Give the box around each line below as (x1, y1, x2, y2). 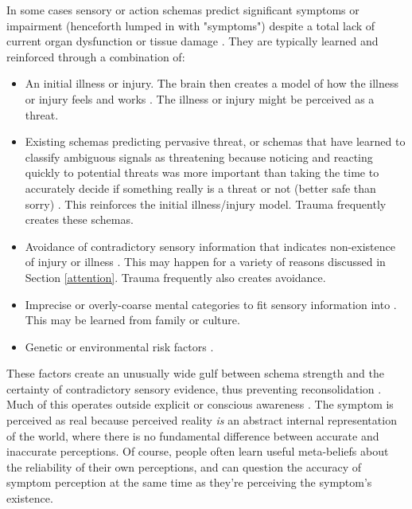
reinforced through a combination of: (6, 48, 185, 65)
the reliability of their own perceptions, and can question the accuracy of (6, 458, 361, 475)
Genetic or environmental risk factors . (25, 338, 214, 354)
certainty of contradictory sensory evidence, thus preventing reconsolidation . (6, 380, 382, 397)
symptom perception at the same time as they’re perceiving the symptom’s (6, 474, 372, 491)
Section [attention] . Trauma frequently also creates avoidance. (25, 268, 326, 285)
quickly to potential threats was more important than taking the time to (25, 164, 379, 181)
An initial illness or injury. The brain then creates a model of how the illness (25, 75, 398, 92)
